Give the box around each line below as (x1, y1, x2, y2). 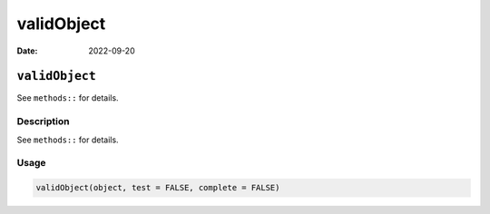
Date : (16, 45, 38, 56)
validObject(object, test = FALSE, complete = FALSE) (35, 182, 280, 193)
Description (16, 115, 70, 128)
